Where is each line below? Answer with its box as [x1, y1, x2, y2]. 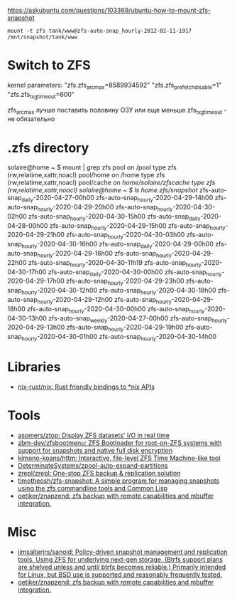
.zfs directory [7, 140, 89, 156]
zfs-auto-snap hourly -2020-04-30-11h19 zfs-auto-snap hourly [28, 258, 202, 268]
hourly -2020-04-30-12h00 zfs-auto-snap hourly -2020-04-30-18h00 [21, 286, 216, 296]
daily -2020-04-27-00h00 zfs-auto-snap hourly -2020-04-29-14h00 [21, 194, 214, 204]
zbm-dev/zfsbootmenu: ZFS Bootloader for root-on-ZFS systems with [17, 438, 222, 447]
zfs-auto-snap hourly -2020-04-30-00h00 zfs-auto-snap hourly [27, 304, 205, 315]
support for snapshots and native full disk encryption [17, 446, 172, 454]
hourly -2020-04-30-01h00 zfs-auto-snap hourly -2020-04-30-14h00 [21, 333, 217, 343]
